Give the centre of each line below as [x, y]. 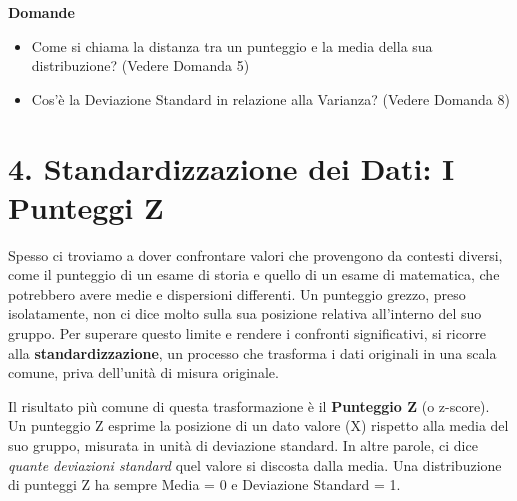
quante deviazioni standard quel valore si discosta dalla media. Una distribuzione [255, 464]
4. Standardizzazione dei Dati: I [231, 167]
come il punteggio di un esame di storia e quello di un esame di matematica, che [254, 274]
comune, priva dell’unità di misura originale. [143, 372]
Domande [41, 12]
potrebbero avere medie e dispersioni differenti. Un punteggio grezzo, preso [237, 293]
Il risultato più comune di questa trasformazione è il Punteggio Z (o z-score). [249, 405]
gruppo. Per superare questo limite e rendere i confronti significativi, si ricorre [247, 333]
